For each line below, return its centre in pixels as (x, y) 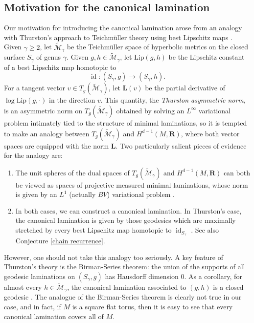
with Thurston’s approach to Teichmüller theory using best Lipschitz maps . (118, 37)
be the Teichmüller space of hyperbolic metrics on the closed (158, 47)
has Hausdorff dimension (142, 276)
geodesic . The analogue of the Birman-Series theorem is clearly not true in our (123, 297)
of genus (49, 57)
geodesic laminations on (40, 276)
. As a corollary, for (213, 276)
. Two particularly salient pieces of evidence (181, 145)
